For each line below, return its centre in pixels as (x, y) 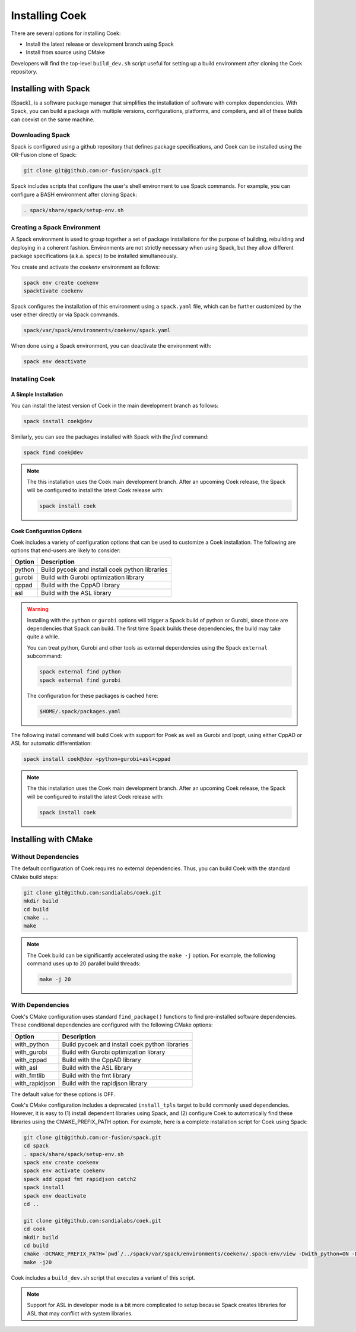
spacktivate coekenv (53, 291)
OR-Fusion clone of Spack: (44, 155)
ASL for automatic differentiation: (51, 743)
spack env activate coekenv (64, 1171)
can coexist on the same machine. (53, 119)
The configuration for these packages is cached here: (93, 695)
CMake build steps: (35, 877)
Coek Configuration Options (47, 531)
